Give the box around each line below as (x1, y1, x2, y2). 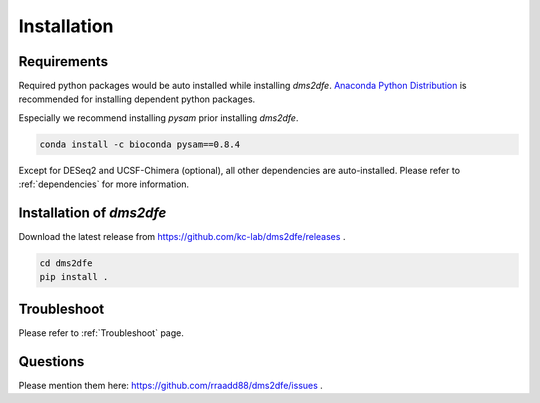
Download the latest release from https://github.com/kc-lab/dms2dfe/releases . (18, 231, 346, 243)
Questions (18, 353, 85, 370)
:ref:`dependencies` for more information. (18, 178, 190, 190)
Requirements (18, 53, 109, 70)
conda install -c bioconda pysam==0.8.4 (39, 138, 240, 150)
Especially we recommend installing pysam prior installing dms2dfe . (18, 111, 299, 124)
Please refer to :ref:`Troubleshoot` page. (18, 326, 184, 339)
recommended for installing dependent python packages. (18, 93, 256, 105)
